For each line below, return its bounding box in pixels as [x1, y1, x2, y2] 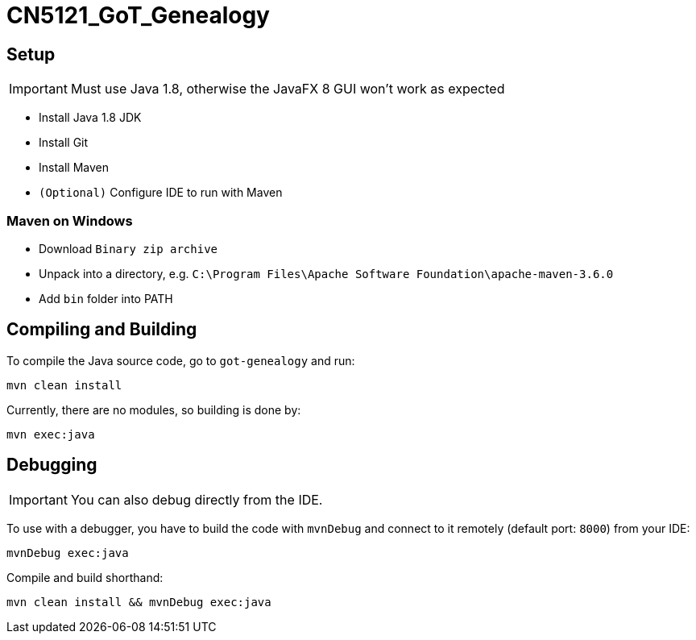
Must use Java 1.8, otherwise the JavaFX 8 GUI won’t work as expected [70, 81, 505, 98]
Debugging [6, 455, 97, 476]
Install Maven [39, 160, 109, 175]
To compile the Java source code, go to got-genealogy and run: [6, 353, 355, 368]
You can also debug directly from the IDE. [70, 491, 323, 508]
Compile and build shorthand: [6, 570, 164, 584]
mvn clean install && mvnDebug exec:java [6, 595, 271, 609]
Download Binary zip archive [39, 241, 217, 256]
